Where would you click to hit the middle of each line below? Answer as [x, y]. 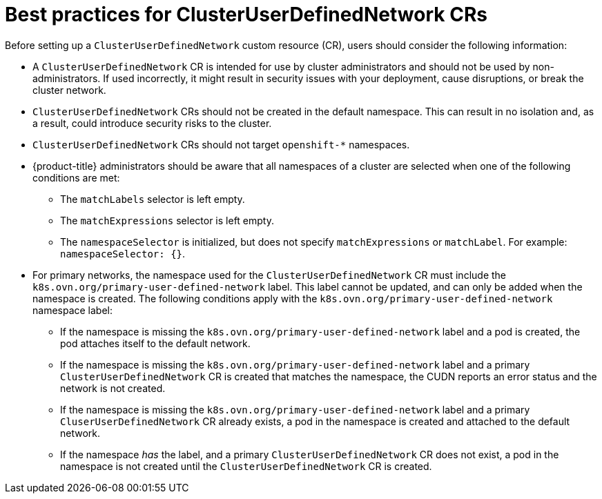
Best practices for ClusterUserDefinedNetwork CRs [246, 14]
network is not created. [113, 388]
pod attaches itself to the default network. [155, 343]
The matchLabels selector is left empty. [153, 199]
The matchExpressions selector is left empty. [167, 220]
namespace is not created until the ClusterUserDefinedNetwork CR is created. [246, 466]
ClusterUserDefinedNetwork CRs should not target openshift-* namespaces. [221, 144]
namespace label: [73, 310]
